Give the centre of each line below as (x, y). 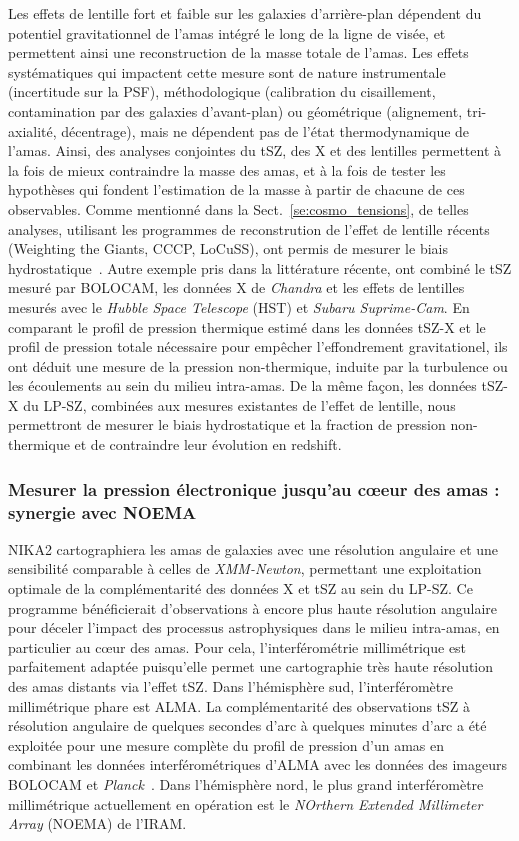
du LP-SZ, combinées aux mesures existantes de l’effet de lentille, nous (239, 404)
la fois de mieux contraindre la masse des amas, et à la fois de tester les (227, 169)
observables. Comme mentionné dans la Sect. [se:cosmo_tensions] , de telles (238, 208)
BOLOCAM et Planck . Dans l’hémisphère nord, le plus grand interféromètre (246, 783)
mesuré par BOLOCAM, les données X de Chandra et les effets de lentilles (236, 287)
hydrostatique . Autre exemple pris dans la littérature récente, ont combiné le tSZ (260, 267)
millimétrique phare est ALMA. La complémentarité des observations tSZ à (239, 705)
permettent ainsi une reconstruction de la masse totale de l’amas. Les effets (238, 52)
